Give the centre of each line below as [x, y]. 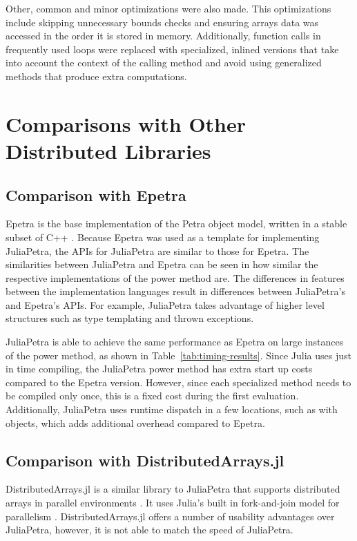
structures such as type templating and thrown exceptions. [130, 318]
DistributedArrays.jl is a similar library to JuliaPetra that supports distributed [173, 489]
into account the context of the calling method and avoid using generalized [164, 63]
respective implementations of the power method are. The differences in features [175, 277]
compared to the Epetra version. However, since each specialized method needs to [178, 382]
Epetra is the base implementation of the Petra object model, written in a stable [176, 224]
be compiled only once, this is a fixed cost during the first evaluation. [152, 396]
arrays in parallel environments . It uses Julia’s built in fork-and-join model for [173, 503]
